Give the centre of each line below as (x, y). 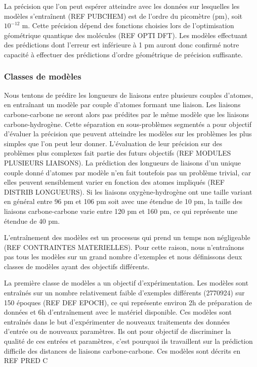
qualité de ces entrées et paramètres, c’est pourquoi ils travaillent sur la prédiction (128, 341)
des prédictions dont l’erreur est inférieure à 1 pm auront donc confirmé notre (122, 45)
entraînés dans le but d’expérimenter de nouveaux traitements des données (117, 321)
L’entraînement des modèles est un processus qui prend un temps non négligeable (127, 237)
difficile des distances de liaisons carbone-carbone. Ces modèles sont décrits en (122, 350)
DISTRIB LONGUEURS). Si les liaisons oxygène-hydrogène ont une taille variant (128, 191)
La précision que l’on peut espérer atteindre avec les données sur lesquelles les (122, 6)
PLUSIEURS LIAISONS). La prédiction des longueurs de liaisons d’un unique (123, 162)
